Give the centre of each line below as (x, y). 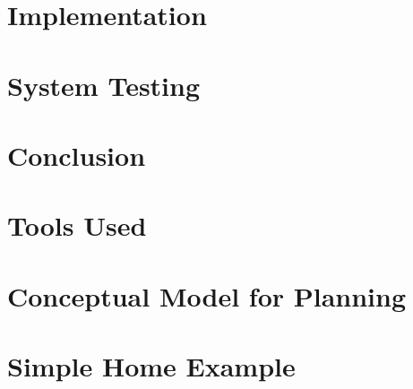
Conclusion (77, 155)
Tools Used (77, 225)
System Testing (104, 85)
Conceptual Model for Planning (207, 295)
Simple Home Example (151, 366)
